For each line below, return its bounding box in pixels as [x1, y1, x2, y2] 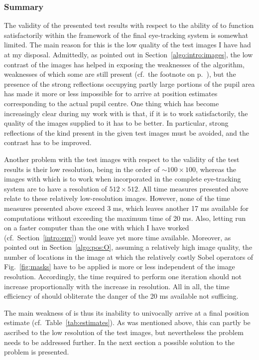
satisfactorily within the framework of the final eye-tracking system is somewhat [4, 29, 249, 40]
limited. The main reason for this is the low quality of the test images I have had [4, 39, 251, 50]
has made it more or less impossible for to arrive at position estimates [4, 88, 218, 99]
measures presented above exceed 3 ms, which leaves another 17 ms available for [4, 202, 249, 213]
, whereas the [196, 164, 237, 174]
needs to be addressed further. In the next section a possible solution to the [4, 337, 235, 347]
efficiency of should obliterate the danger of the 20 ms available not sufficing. [4, 291, 239, 301]
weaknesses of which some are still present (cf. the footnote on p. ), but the [4, 69, 236, 79]
